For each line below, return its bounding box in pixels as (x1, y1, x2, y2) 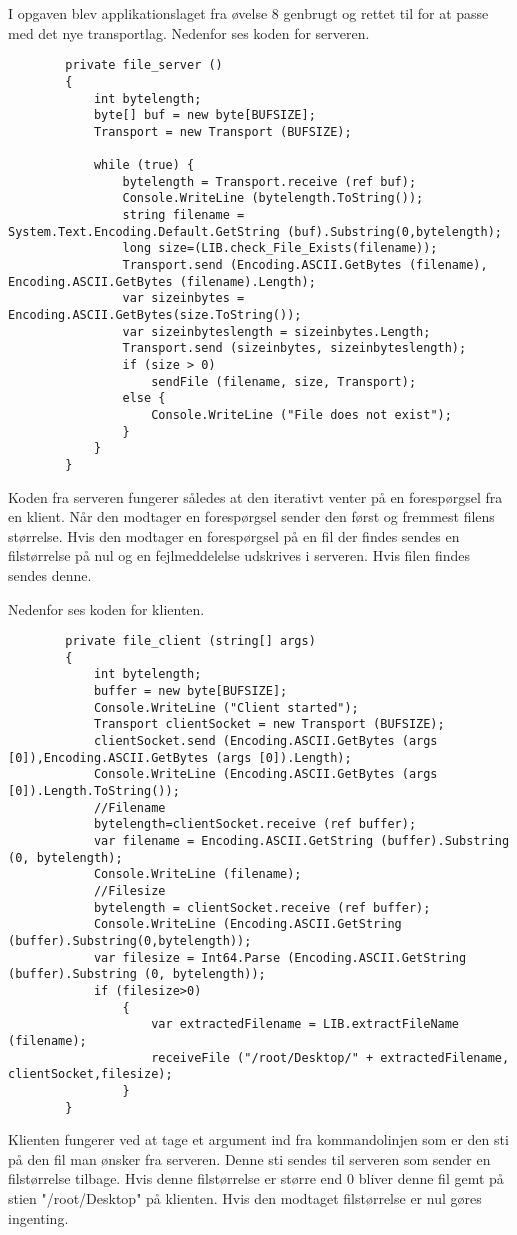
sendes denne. (8, 564, 92, 585)
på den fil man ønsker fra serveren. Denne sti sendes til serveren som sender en (8, 1148, 491, 1169)
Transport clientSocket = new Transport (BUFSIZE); (93, 717, 445, 732)
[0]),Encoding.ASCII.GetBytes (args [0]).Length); (8, 750, 352, 765)
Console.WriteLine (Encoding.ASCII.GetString (93, 917, 402, 932)
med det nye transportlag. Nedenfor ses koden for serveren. (8, 22, 370, 43)
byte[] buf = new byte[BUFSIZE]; (93, 108, 316, 123)
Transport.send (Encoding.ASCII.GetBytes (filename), (122, 258, 488, 273)
